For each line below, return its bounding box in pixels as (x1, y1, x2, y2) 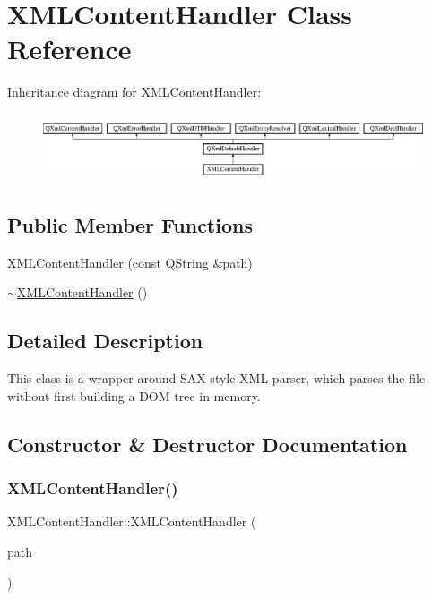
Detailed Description (7, 327, 203, 355)
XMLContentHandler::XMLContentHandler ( (7, 512, 256, 531)
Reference (7, 30, 132, 67)
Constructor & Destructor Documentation (7, 430, 408, 457)
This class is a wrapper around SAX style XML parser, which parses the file (7, 369, 426, 388)
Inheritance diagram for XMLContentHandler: (7, 82, 262, 101)
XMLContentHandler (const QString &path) (7, 252, 253, 271)
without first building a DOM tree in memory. (7, 386, 261, 405)
